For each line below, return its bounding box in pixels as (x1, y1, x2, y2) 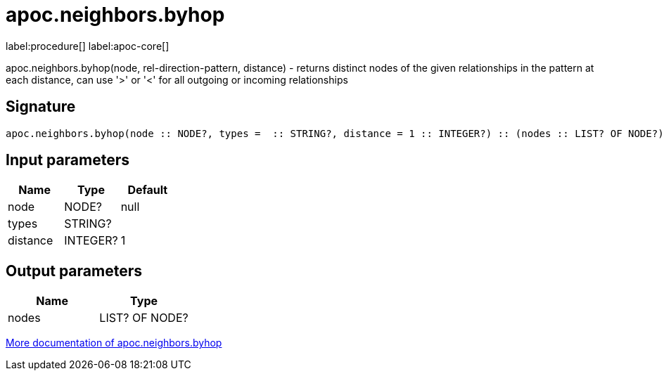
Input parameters (6, 151, 130, 169)
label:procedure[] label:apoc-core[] (6, 39, 170, 52)
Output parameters (6, 261, 142, 280)
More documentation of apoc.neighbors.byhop (6, 337, 222, 349)
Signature (6, 98, 76, 116)
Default (127, 183, 168, 197)
